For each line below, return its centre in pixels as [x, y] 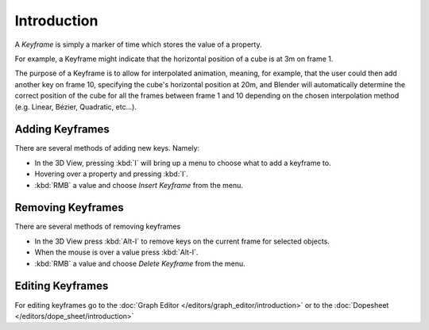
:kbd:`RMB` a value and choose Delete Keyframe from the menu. [140, 263]
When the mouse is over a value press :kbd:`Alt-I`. [116, 252]
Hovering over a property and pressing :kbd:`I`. [111, 174]
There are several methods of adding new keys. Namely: [107, 148]
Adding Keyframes [62, 130]
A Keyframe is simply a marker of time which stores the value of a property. [138, 44]
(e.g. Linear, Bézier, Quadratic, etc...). [75, 106]
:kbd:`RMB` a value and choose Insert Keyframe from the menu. [139, 185]
